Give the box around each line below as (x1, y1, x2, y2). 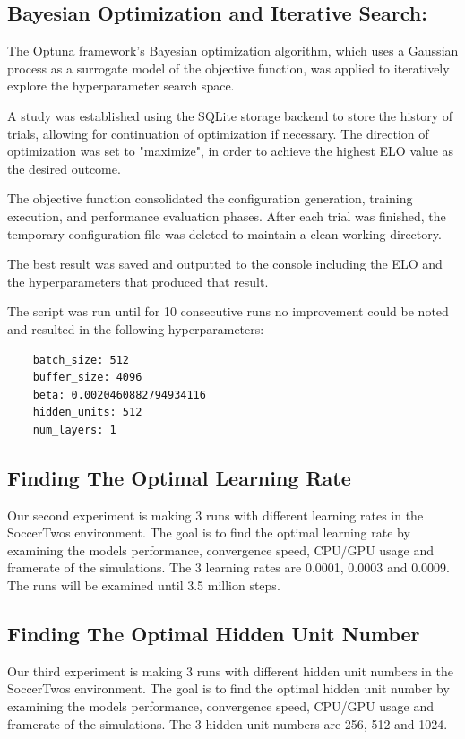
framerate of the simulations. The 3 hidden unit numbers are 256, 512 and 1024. (7, 714, 448, 733)
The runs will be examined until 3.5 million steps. (7, 576, 280, 595)
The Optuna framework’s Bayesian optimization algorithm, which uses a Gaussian (7, 41, 459, 60)
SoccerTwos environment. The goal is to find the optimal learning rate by (7, 523, 410, 542)
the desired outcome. (7, 159, 121, 177)
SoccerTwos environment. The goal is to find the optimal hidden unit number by (7, 679, 450, 698)
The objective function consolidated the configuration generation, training (7, 189, 413, 208)
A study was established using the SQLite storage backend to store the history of (7, 106, 453, 125)
